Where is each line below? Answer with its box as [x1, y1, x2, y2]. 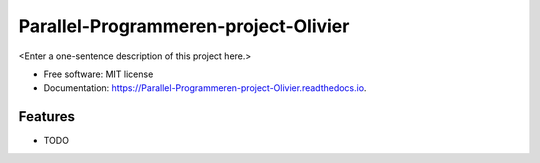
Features [18, 108, 75, 125]
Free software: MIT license [43, 68, 154, 80]
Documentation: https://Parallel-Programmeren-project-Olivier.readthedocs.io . [43, 82, 367, 94]
